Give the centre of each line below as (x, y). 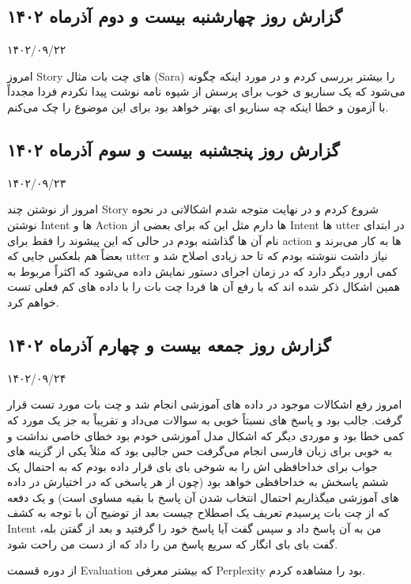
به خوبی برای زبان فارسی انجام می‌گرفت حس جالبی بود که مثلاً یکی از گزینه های (200, 451)
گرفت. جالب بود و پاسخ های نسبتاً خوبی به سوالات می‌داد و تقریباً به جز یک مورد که (205, 419)
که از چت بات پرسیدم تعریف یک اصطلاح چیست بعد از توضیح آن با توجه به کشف (198, 512)
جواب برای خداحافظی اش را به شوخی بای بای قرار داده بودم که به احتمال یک (192, 466)
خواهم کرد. (33, 301)
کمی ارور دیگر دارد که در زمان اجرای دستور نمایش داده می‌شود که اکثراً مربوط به (202, 271)
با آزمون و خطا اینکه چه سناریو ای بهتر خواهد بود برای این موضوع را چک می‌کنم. (198, 106)
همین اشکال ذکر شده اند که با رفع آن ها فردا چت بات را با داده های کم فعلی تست (204, 286)
